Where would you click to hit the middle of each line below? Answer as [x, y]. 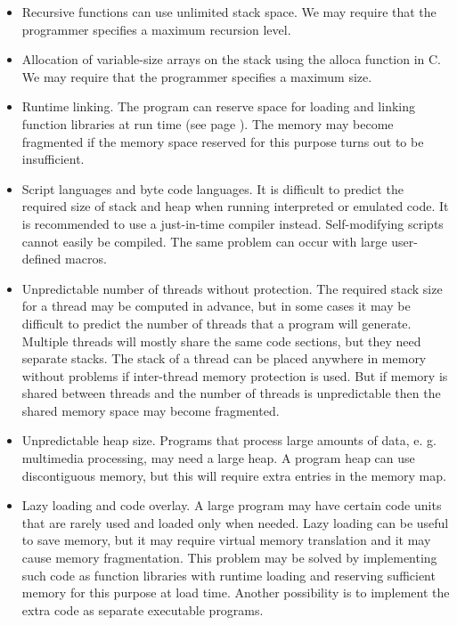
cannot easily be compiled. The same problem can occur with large [204, 241]
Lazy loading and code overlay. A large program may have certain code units [232, 505]
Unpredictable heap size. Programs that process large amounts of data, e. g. [229, 440]
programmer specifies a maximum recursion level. [156, 29]
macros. [86, 259]
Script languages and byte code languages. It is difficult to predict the [212, 188]
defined [41, 259]
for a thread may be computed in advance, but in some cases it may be [216, 306]
